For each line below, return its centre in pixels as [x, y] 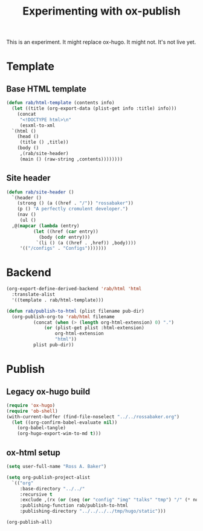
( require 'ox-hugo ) [31, 405]
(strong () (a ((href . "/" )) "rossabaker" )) [76, 203]
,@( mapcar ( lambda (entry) [46, 225]
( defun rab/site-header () [40, 192]
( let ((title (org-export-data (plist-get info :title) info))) [94, 109]
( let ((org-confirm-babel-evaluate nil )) [65, 422]
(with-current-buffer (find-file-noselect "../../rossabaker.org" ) [93, 416]
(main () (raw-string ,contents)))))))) [71, 159]
